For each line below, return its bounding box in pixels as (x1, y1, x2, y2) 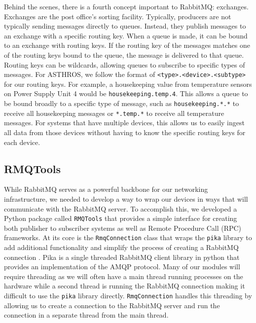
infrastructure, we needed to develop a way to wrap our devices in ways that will (4, 193, 248, 204)
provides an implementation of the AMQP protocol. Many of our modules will (4, 261, 240, 272)
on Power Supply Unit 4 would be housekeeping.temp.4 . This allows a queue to (4, 88, 248, 99)
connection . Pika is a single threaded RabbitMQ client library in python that (4, 251, 240, 262)
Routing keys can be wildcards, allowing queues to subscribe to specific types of (4, 59, 245, 70)
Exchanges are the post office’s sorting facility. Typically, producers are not (4, 11, 231, 21)
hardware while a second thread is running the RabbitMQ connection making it (4, 281, 245, 291)
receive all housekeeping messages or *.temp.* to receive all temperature (4, 108, 224, 118)
